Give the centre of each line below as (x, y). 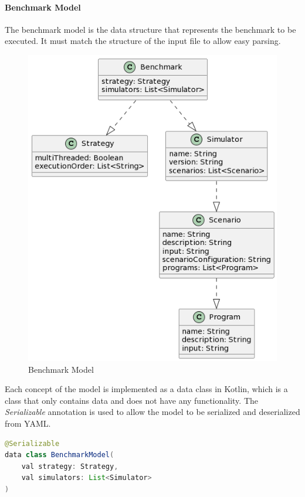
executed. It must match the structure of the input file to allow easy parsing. (143, 41)
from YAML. (28, 423)
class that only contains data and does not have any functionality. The (131, 400)
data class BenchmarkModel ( (60, 455)
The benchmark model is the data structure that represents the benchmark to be (150, 29)
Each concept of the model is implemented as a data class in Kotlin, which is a (146, 389)
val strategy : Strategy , (70, 466)
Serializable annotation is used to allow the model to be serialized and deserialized (152, 412)
